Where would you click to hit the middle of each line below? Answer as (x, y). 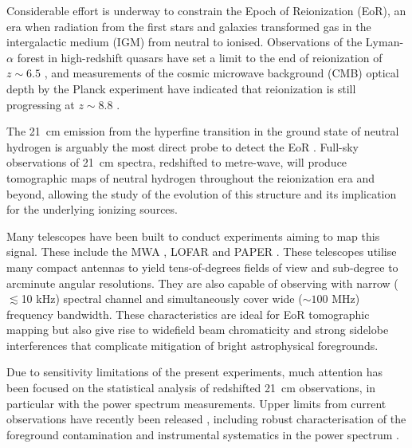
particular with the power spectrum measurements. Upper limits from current (196, 403)
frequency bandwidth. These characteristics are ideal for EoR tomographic (188, 314)
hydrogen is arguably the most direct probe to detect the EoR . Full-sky (182, 146)
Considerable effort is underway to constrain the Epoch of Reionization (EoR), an (206, 10)
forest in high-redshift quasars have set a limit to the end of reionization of (200, 57)
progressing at (41, 104)
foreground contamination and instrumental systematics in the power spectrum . (203, 434)
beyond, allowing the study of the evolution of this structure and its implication (202, 193)
